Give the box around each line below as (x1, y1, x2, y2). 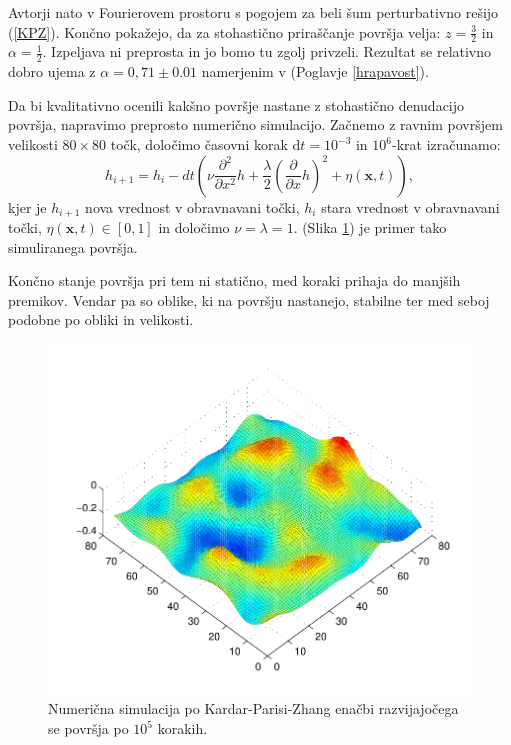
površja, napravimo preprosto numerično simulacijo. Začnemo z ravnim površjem (8, 114, 503, 135)
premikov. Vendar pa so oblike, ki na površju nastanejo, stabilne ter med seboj (8, 289, 490, 310)
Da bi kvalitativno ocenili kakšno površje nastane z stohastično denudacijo (8, 94, 465, 115)
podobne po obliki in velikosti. (8, 309, 194, 330)
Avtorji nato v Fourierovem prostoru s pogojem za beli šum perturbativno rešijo (8, 2, 499, 22)
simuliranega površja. (8, 236, 138, 257)
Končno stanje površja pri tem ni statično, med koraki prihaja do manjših (8, 270, 461, 291)
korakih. (157, 718, 208, 738)
